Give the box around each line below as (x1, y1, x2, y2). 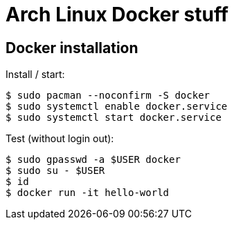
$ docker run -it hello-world (6, 187, 170, 199)
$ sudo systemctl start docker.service (6, 112, 222, 124)
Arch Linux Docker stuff (6, 3, 228, 26)
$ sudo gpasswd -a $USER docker (6, 154, 181, 166)
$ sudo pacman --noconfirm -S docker (6, 90, 210, 101)
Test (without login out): (6, 133, 114, 145)
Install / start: (6, 68, 65, 81)
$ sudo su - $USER (6, 165, 105, 177)
